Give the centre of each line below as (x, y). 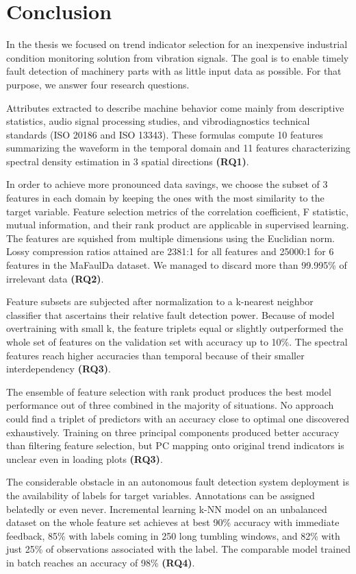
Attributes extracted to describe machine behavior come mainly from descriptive (175, 107)
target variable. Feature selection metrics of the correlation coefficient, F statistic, (177, 211)
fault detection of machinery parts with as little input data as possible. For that (174, 71)
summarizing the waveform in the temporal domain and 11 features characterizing (178, 148)
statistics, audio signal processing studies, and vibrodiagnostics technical (158, 121)
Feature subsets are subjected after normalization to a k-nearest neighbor (160, 301)
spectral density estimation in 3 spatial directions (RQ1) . (128, 161)
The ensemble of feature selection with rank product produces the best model (169, 391)
